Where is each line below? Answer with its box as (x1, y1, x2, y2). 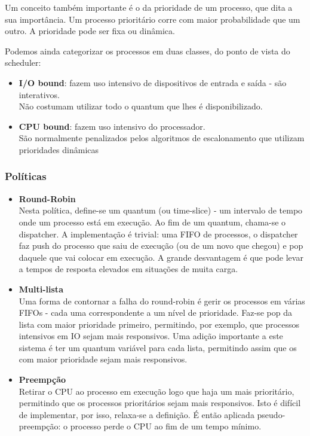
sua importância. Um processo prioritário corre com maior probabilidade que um (5, 13, 300, 25)
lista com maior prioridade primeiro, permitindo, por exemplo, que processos (19, 318, 300, 330)
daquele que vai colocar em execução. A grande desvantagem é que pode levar (19, 251, 303, 263)
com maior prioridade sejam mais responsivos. (19, 353, 188, 365)
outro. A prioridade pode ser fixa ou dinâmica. (5, 25, 175, 37)
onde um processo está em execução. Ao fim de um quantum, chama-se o (19, 215, 286, 228)
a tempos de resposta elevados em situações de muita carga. (19, 263, 238, 275)
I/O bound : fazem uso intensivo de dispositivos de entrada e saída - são (19, 76, 287, 89)
